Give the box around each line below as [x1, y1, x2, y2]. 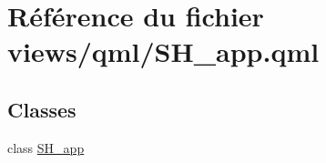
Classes [7, 95, 76, 123]
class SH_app [7, 138, 85, 157]
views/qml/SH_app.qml [7, 33, 320, 70]
